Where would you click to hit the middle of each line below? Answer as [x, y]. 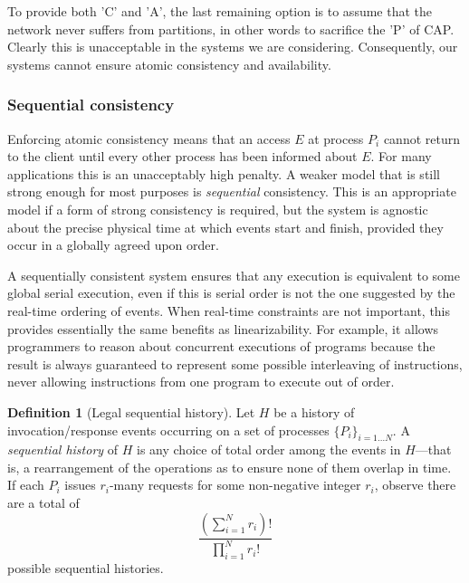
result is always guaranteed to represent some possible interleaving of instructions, [235, 363]
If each [26, 485]
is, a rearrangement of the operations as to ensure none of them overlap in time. [230, 467]
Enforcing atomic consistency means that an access [149, 138]
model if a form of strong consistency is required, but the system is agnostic [218, 209]
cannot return [421, 138]
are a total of [43, 503]
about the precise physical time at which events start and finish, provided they [225, 227]
